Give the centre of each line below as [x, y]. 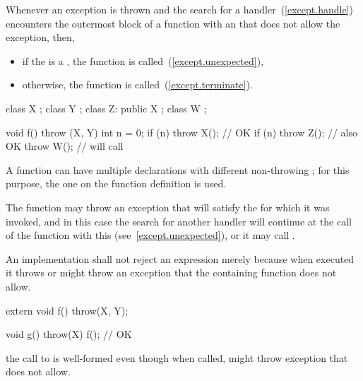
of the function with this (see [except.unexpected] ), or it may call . [150, 235]
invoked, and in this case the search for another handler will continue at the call [179, 221]
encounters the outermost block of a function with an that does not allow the [173, 23]
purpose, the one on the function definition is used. [116, 183]
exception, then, [40, 37]
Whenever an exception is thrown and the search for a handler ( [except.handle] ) [179, 9]
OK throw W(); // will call [65, 146]
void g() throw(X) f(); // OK [69, 334]
